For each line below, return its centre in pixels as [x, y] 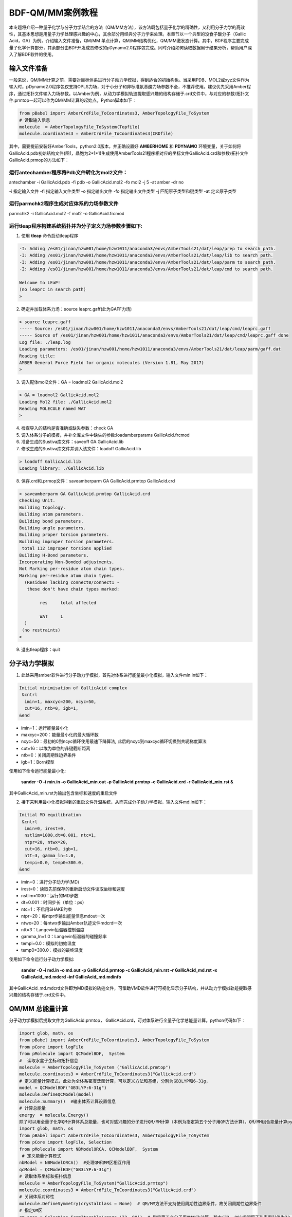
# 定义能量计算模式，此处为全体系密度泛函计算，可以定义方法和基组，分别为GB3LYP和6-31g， [115, 1081]
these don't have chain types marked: [73, 589]
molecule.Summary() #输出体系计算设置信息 [68, 1101]
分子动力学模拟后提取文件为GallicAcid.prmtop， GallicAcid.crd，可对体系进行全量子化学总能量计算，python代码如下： [127, 1020]
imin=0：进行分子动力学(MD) [50, 882]
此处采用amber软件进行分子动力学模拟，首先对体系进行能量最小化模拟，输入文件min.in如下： [115, 675]
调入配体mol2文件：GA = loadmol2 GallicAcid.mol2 [72, 382]
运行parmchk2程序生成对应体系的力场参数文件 [64, 203]
